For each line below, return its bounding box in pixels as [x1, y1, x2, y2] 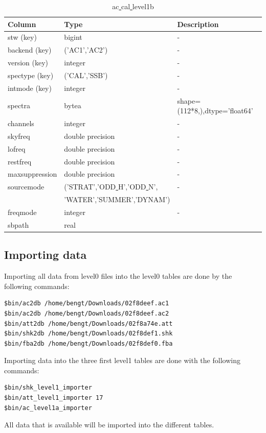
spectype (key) [8, 69, 54, 80]
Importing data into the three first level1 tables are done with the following [4, 355, 240, 366]
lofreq [8, 143, 26, 154]
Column [8, 18, 36, 29]
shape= [177, 95, 201, 106]
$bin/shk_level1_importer [4, 384, 92, 392]
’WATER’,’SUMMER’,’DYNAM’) [64, 194, 170, 205]
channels [8, 118, 34, 129]
